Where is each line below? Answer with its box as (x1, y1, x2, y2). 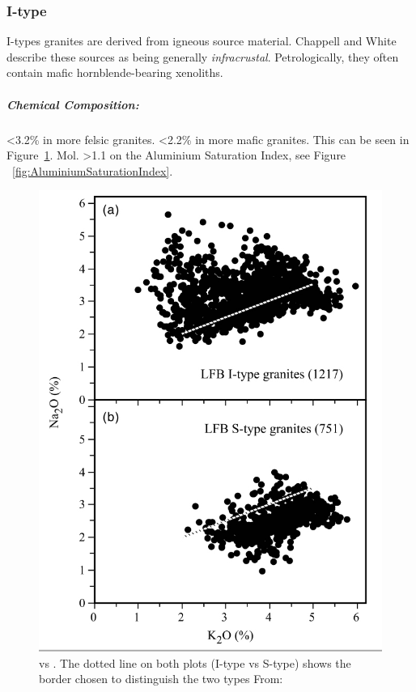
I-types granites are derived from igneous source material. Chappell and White (6, 32, 397, 49)
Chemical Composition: (6, 96, 139, 113)
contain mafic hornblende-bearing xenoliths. (6, 64, 223, 81)
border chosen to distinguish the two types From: (39, 670, 283, 687)
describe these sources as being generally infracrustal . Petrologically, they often (6, 48, 399, 65)
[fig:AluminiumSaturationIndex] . (12, 162, 173, 179)
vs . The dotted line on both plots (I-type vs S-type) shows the (39, 654, 351, 671)
